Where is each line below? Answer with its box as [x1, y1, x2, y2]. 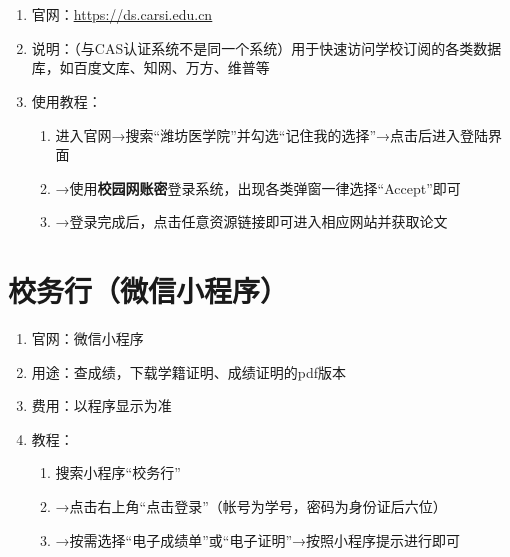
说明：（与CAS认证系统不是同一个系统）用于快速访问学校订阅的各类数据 [31, 37, 502, 58]
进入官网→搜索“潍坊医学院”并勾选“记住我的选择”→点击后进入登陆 [55, 124, 489, 145]
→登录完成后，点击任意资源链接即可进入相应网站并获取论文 [55, 211, 448, 232]
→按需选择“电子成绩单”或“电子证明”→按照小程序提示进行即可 [55, 529, 461, 550]
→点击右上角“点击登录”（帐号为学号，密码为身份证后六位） [55, 496, 447, 517]
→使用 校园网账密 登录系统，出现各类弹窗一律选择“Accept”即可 [55, 177, 461, 198]
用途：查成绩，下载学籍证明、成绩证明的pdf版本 [31, 361, 347, 382]
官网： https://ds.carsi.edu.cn [31, 4, 213, 25]
